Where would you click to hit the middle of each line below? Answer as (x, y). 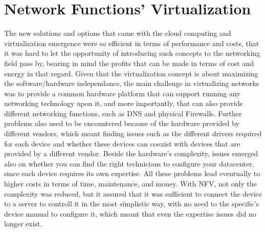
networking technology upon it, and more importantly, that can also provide (124, 103)
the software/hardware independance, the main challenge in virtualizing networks (132, 83)
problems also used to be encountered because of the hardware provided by (122, 123)
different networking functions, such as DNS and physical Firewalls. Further (123, 113)
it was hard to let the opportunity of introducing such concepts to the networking (132, 53)
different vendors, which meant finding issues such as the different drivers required (133, 133)
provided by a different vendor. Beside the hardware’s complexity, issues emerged (131, 153)
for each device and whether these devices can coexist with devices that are (122, 143)
